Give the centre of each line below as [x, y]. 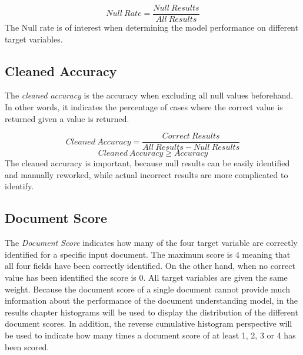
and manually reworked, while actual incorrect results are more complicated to [146, 174]
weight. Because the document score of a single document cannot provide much [148, 289]
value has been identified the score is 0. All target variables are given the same [146, 277]
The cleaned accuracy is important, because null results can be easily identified [147, 163]
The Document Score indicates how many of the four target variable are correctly [151, 243]
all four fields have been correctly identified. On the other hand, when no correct [150, 266]
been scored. [27, 346]
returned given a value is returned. [67, 118]
